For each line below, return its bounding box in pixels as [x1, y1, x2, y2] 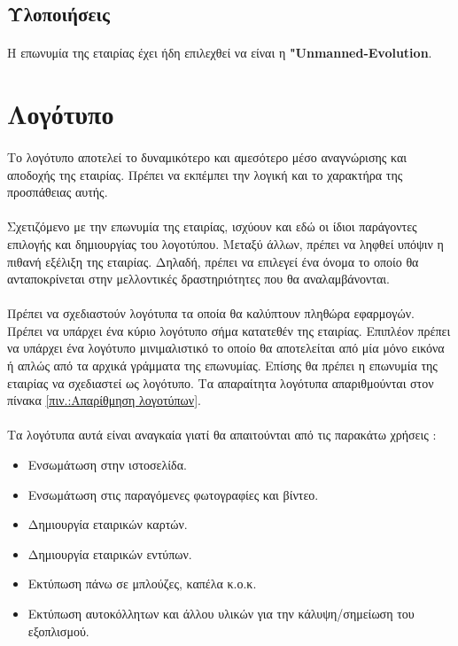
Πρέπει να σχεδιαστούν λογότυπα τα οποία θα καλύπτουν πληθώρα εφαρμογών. [7, 304, 415, 323]
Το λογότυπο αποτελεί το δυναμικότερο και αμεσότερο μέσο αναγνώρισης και [7, 147, 407, 166]
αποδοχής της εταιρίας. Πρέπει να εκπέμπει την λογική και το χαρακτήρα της [7, 165, 403, 183]
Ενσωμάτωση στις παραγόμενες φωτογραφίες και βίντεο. [27, 485, 319, 503]
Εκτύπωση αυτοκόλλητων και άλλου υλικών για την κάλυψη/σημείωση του [27, 604, 415, 622]
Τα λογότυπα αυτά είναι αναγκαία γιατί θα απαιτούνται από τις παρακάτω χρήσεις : [7, 425, 437, 444]
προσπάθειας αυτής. [7, 183, 108, 201]
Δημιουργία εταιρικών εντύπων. [27, 544, 192, 563]
